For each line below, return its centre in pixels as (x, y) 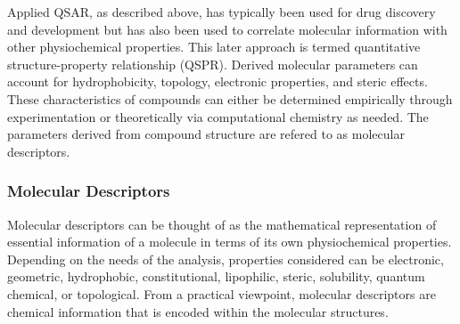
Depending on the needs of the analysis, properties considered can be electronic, (226, 259)
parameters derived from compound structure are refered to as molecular (206, 134)
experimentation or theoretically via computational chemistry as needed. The (218, 116)
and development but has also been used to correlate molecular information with (227, 29)
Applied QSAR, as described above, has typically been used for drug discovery (222, 12)
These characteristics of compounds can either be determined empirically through (230, 98)
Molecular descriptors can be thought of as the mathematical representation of (222, 224)
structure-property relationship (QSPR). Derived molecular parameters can (213, 64)
